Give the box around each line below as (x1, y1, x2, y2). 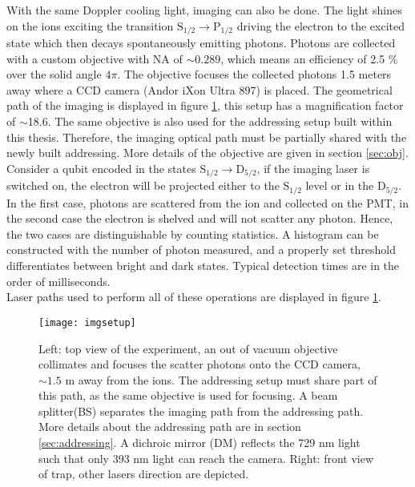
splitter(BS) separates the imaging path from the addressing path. (38, 402, 364, 419)
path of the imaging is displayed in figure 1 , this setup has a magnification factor (6, 97, 404, 114)
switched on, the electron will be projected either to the (6, 177, 280, 194)
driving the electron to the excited (236, 17, 405, 34)
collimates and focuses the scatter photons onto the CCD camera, (38, 356, 361, 372)
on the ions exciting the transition (6, 17, 174, 34)
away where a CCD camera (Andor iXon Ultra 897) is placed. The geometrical (6, 81, 393, 98)
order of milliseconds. (6, 272, 111, 289)
